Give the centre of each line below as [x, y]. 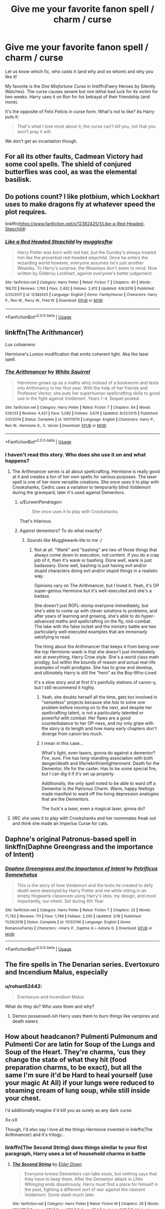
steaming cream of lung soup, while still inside [78, 1091]
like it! [11, 76]
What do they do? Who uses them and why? [50, 1006]
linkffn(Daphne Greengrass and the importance [79, 847]
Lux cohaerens [20, 344]
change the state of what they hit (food [66, 1060]
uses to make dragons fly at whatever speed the [80, 204]
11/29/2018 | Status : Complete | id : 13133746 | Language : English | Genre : [68, 922]
